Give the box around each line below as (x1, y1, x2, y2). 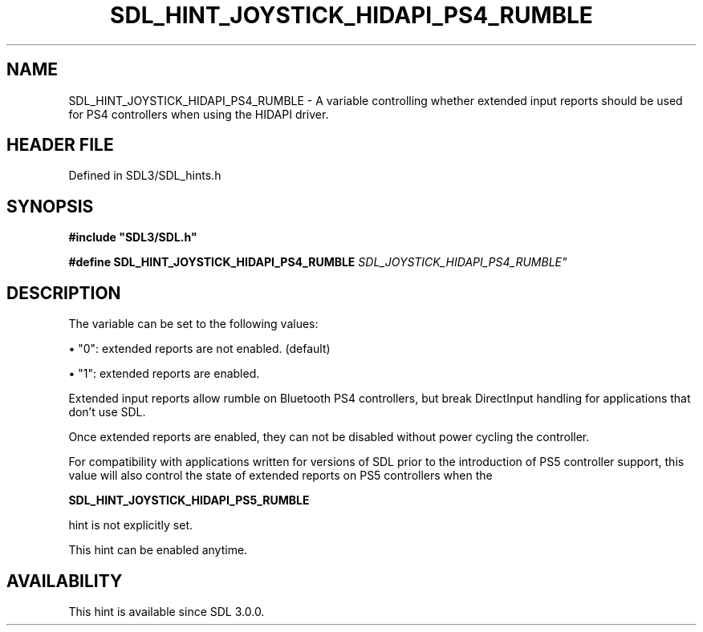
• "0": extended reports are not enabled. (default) (68, 342, 331, 356)
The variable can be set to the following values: (68, 317, 319, 331)
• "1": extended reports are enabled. (68, 367, 260, 381)
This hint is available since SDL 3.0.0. (68, 604, 265, 618)
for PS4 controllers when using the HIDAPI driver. (68, 107, 329, 121)
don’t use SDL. (68, 405, 146, 419)
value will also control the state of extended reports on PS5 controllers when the (68, 468, 493, 483)
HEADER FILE (6, 135, 114, 156)
